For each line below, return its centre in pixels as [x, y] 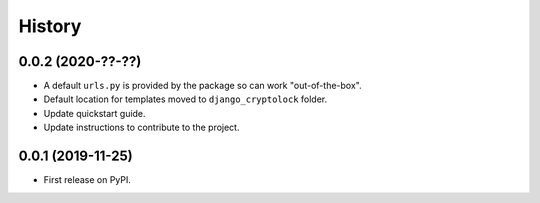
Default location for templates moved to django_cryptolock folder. [185, 99]
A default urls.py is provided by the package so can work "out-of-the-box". [202, 86]
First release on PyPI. [87, 180]
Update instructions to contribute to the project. [141, 127]
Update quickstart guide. [94, 113]
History [50, 26]
